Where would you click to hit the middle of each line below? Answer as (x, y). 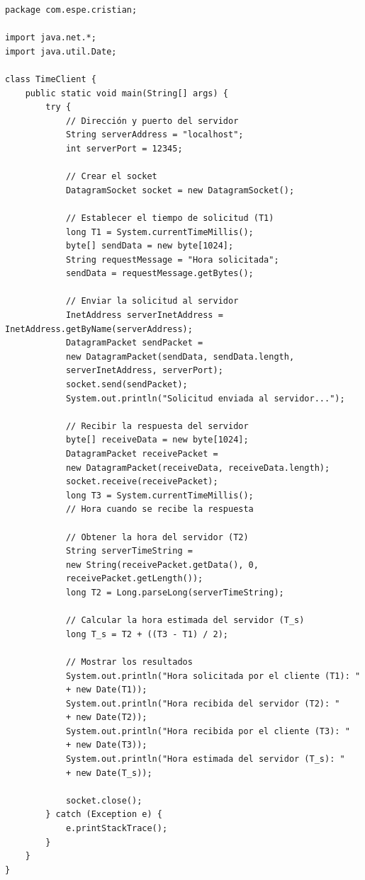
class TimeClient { (51, 79)
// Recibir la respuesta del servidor (157, 426)
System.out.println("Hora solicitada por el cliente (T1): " (213, 676)
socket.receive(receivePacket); (142, 482)
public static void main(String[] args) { (127, 93)
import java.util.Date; (61, 51)
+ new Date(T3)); (106, 745)
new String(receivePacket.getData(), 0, (162, 565)
